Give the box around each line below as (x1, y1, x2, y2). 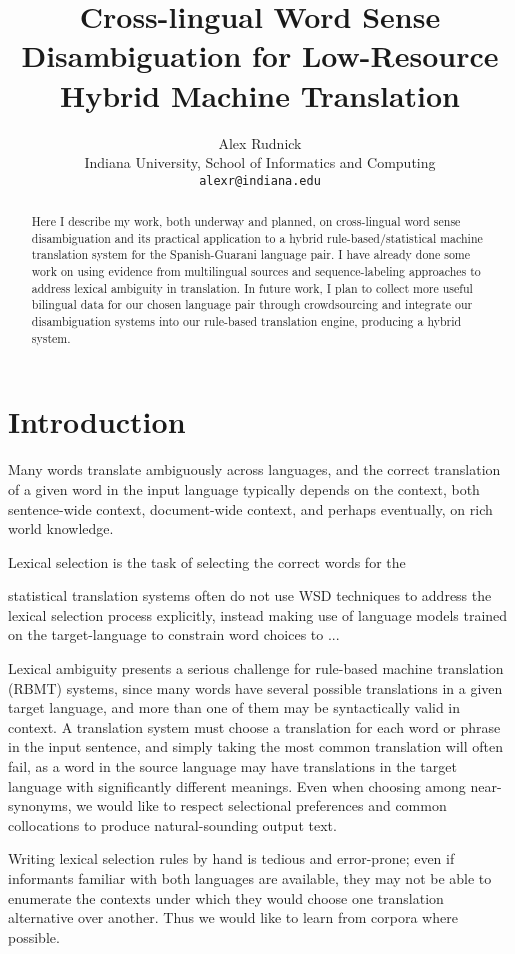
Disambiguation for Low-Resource (21, 35, 499, 76)
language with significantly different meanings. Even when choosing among (8, 775, 466, 796)
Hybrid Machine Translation (59, 74, 460, 115)
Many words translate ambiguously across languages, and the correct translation (8, 459, 501, 480)
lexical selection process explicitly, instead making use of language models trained (8, 604, 508, 625)
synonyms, (8, 795, 72, 816)
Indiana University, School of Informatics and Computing (84, 152, 436, 173)
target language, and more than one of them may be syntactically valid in (8, 697, 461, 718)
